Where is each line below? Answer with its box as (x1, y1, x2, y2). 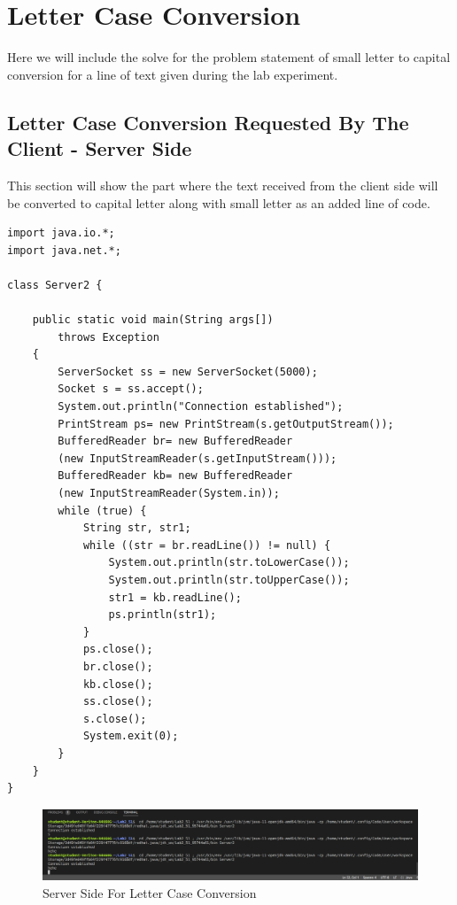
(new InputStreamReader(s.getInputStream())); (58, 452, 337, 465)
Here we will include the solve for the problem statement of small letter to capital (7, 48, 451, 66)
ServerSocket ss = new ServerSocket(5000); (58, 365, 318, 378)
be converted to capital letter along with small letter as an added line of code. (7, 193, 430, 212)
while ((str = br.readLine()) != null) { (82, 538, 331, 552)
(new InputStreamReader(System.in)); (58, 487, 280, 499)
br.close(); (82, 660, 153, 673)
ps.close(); (82, 643, 153, 656)
